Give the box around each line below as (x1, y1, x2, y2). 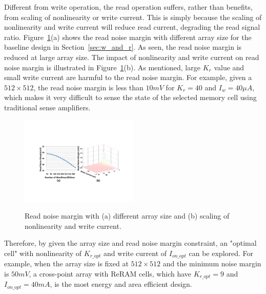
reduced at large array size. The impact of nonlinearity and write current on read (4, 51, 259, 62)
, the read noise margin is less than (33, 82, 144, 92)
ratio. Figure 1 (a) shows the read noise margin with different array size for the (4, 31, 252, 42)
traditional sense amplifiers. (4, 102, 91, 112)
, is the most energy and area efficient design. (50, 279, 192, 289)
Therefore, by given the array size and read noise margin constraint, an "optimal (4, 238, 257, 248)
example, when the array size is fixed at (4, 258, 129, 269)
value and (214, 62, 244, 72)
